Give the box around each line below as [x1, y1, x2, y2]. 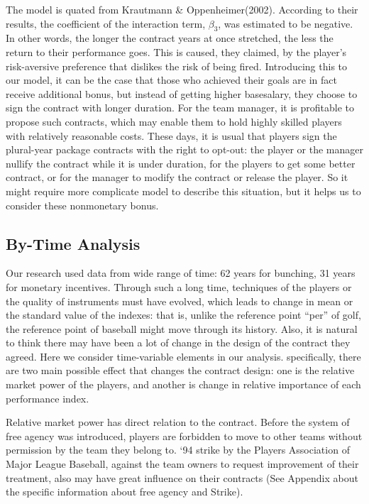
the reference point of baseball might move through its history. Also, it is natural [6, 321, 358, 336]
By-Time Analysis [6, 232, 141, 254]
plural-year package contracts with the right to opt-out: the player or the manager [6, 142, 363, 157]
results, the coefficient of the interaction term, [6, 16, 206, 31]
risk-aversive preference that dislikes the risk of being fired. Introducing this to [6, 58, 348, 73]
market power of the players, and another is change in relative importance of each [6, 377, 361, 392]
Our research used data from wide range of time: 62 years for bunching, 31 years [6, 265, 356, 280]
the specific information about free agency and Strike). [6, 484, 243, 499]
